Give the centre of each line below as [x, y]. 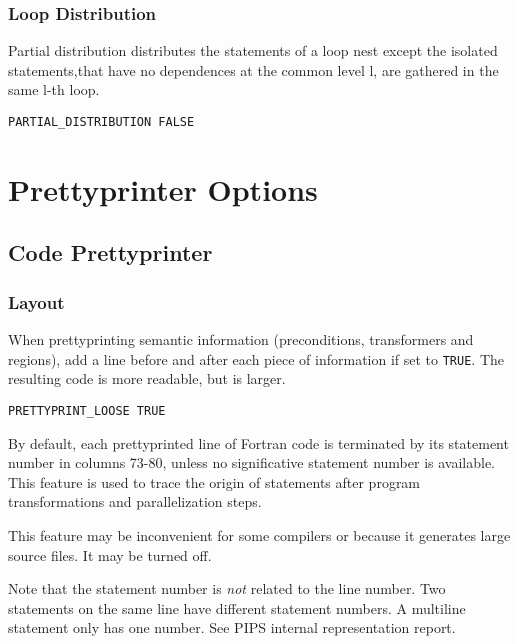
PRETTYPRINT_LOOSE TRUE [87, 410]
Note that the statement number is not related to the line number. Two [227, 588]
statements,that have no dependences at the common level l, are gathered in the [253, 69]
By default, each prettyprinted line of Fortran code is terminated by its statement [258, 442]
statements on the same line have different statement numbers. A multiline [237, 607]
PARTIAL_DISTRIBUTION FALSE [101, 122]
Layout [36, 301]
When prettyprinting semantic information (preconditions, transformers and [241, 339]
